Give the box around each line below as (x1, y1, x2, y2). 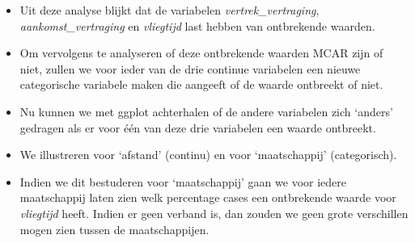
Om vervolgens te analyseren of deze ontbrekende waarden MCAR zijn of (19, 44, 383, 61)
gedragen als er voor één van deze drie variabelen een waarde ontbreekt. (19, 119, 376, 136)
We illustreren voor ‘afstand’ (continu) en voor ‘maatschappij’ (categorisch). (19, 146, 397, 163)
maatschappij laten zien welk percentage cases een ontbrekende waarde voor (19, 189, 396, 206)
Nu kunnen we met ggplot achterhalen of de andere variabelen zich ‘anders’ (19, 103, 393, 119)
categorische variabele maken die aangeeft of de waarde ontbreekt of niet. (19, 76, 383, 93)
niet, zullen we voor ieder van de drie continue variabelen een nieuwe (19, 60, 361, 77)
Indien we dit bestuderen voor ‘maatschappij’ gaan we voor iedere (19, 173, 346, 190)
